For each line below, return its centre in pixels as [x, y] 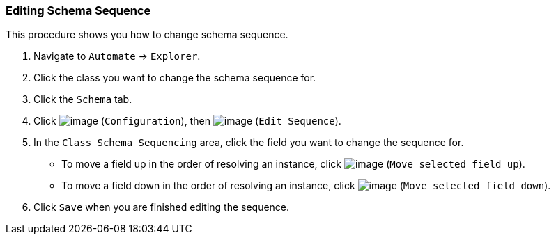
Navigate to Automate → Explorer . [117, 56]
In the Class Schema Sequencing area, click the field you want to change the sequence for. [249, 143]
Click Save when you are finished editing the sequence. [162, 207]
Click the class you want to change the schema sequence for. [175, 78]
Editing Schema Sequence [78, 10]
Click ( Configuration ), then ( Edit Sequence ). [187, 121]
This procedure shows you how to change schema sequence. [147, 35]
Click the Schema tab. [83, 99]
